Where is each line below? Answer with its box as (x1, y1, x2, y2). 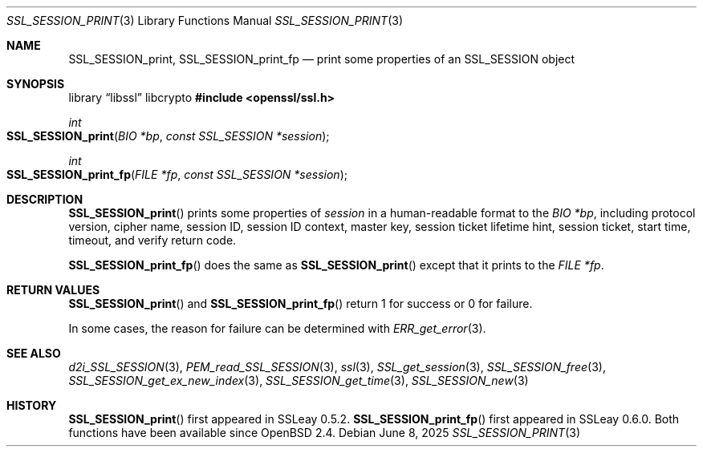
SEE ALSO (6, 346, 61, 360)
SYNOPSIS (6, 77, 65, 91)
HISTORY (6, 398, 57, 412)
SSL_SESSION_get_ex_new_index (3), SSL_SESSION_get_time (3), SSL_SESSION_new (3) (68, 374, 529, 387)
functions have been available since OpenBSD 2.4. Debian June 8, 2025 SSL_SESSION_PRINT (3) (68, 426, 581, 439)
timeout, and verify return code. (68, 233, 237, 247)
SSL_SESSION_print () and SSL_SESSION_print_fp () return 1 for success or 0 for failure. (68, 297, 533, 310)
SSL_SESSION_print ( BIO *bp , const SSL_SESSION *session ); (6, 129, 330, 143)
